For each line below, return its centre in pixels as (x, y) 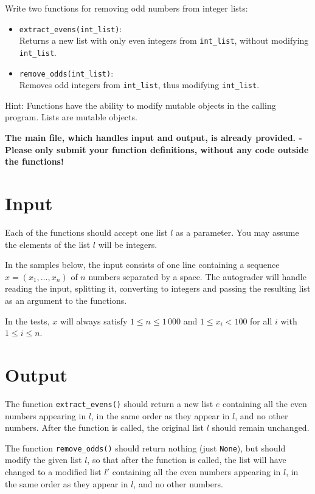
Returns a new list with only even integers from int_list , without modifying (164, 40)
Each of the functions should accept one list (86, 232)
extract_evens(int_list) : (71, 28)
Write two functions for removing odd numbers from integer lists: (126, 8)
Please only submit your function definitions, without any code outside (157, 149)
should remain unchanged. (261, 427)
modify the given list (43, 460)
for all (261, 321)
